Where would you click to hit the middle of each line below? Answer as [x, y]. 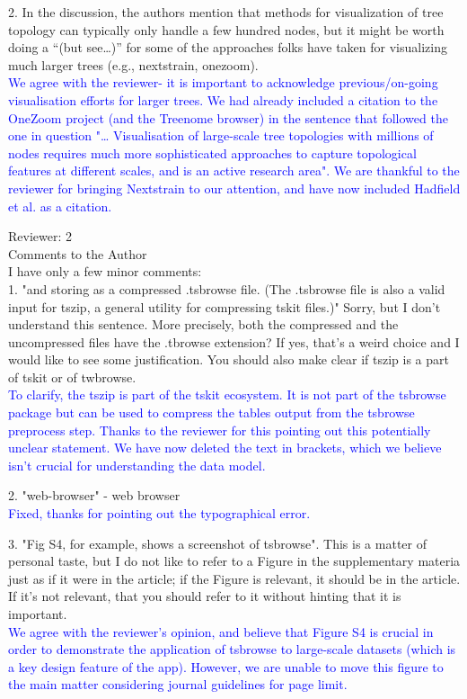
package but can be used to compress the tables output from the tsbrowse [211, 412]
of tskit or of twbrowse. [72, 376]
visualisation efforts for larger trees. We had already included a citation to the [223, 99]
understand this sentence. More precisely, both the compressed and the [203, 324]
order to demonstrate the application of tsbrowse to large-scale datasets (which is [232, 649]
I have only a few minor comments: [105, 271]
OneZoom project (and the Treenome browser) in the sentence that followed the [228, 117]
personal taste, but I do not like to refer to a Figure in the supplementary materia [234, 561]
